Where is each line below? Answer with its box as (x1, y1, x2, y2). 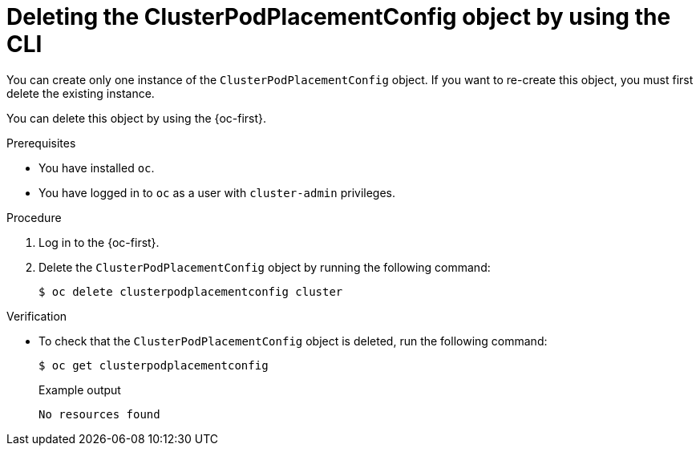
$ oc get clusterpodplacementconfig (38, 358, 269, 372)
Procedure (6, 210, 62, 224)
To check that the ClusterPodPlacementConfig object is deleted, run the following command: (38, 333, 548, 348)
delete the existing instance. (6, 86, 155, 100)
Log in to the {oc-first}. (38, 235, 160, 249)
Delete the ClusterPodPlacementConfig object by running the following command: (38, 260, 491, 274)
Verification (6, 309, 67, 323)
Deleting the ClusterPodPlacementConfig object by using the (6, 3, 671, 30)
